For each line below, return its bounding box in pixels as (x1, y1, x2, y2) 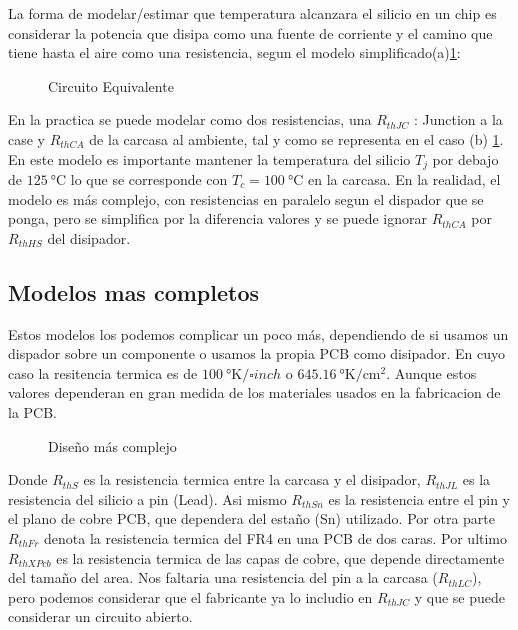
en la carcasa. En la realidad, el (307, 169, 501, 190)
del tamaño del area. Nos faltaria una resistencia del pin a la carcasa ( (8, 567, 438, 588)
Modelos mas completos (8, 276, 260, 307)
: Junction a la (413, 109, 503, 130)
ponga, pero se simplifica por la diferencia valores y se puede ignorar (8, 208, 427, 229)
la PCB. (8, 401, 57, 422)
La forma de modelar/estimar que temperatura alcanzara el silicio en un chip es (8, 3, 497, 23)
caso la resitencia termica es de (8, 362, 198, 383)
